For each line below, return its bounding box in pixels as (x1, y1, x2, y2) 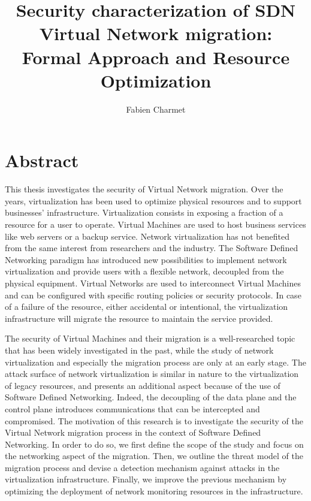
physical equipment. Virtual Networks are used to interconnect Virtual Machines (5, 276, 301, 289)
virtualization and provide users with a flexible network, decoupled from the (5, 265, 284, 277)
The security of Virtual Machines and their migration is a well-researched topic (5, 332, 295, 345)
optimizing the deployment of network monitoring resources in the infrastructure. (5, 485, 303, 497)
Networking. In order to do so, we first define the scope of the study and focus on (5, 437, 304, 450)
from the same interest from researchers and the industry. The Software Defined (5, 242, 298, 254)
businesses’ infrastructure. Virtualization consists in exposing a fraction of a (5, 206, 283, 219)
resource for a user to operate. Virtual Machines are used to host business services (5, 218, 306, 230)
